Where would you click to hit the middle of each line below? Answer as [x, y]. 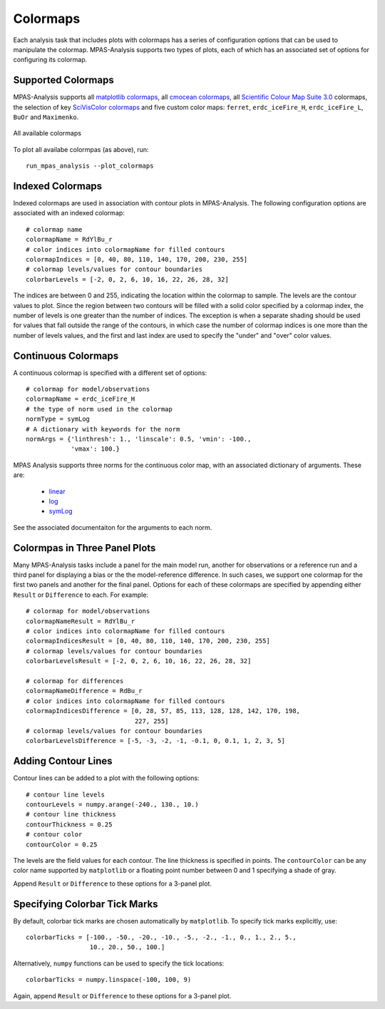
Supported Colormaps [63, 80]
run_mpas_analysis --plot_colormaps [90, 166]
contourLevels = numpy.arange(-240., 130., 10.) [112, 805]
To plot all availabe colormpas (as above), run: [81, 149]
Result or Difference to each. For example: [81, 595]
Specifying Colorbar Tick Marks [86, 904]
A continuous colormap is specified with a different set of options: [110, 373]
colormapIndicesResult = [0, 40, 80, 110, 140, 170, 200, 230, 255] [148, 641]
